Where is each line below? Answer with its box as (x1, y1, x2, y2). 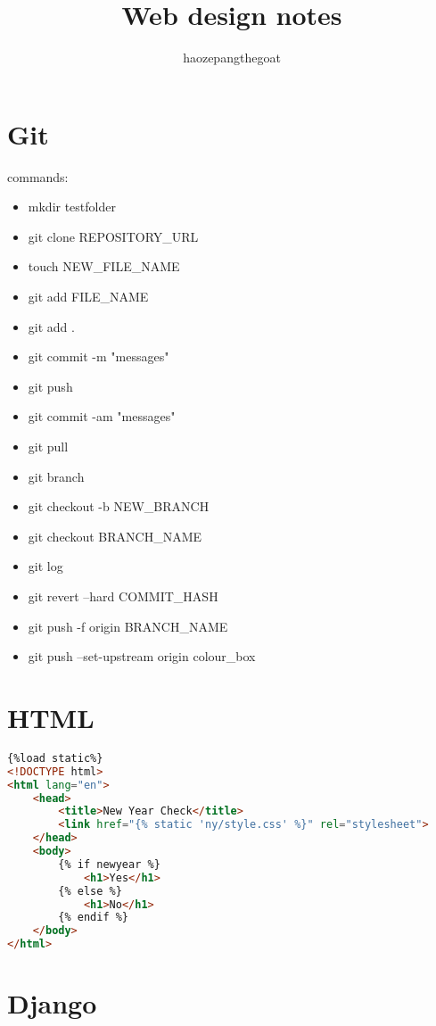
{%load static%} (7, 751, 103, 765)
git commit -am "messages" (28, 407, 176, 426)
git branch (28, 467, 85, 485)
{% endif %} (58, 911, 129, 924)
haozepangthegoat (183, 48, 281, 67)
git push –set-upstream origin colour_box (28, 647, 256, 666)
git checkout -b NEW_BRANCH (28, 497, 210, 516)
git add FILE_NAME (28, 287, 149, 306)
